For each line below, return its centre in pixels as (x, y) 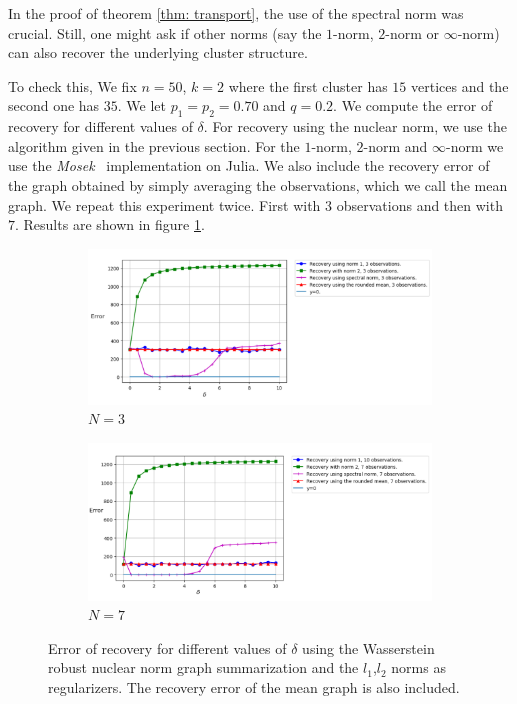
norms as (418, 667)
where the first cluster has (308, 85)
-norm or (412, 32)
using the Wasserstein (368, 647)
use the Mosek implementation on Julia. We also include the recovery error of (249, 165)
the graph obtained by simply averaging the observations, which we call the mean (258, 184)
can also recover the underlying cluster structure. (158, 52)
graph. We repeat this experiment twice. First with (164, 204)
